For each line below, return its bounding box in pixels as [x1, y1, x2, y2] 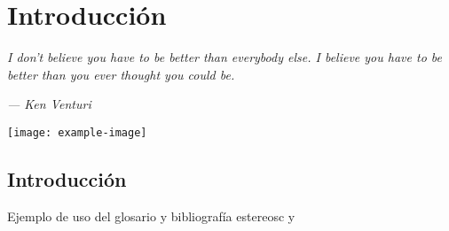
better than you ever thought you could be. [7, 65, 235, 83]
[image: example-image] [7, 126, 147, 139]
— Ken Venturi [7, 95, 91, 113]
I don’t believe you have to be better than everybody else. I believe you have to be [7, 48, 442, 66]
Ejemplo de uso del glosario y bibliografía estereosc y [7, 206, 295, 225]
